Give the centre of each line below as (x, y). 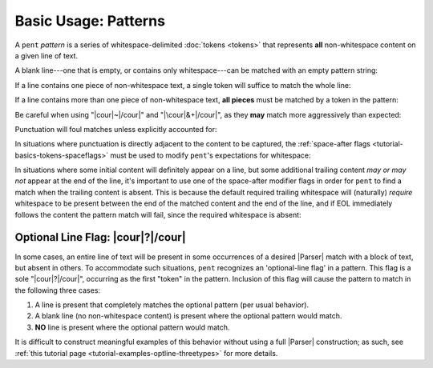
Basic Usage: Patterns (90, 21)
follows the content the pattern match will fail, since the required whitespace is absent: (158, 214)
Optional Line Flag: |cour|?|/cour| (100, 237)
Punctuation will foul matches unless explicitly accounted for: (116, 129)
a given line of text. (47, 55)
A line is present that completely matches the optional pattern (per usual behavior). (172, 305)
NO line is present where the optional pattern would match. (132, 327)
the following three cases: (57, 290)
